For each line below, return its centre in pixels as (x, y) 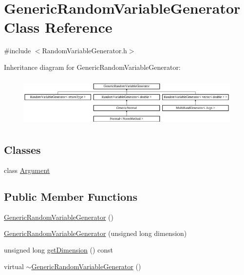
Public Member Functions (71, 196)
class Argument (27, 170)
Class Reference (58, 27)
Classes (22, 150)
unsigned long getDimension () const (59, 249)
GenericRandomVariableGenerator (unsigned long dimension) (95, 233)
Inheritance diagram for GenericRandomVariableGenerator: (92, 67)
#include (18, 51)
